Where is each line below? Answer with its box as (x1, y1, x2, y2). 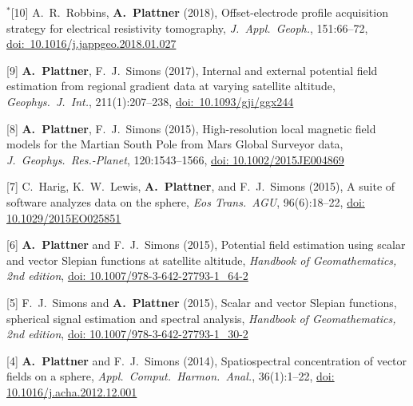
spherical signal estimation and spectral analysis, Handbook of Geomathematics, (6, 309, 396, 326)
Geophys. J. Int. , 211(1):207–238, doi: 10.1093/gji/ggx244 (6, 93, 294, 109)
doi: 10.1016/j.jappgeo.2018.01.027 (6, 35, 177, 52)
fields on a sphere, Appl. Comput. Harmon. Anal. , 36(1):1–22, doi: (6, 368, 335, 384)
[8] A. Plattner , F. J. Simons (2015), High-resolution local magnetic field (6, 120, 376, 136)
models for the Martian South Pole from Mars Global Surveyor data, (6, 136, 344, 152)
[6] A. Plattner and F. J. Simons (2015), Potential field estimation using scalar (6, 236, 406, 253)
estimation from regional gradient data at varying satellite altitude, (6, 77, 336, 94)
